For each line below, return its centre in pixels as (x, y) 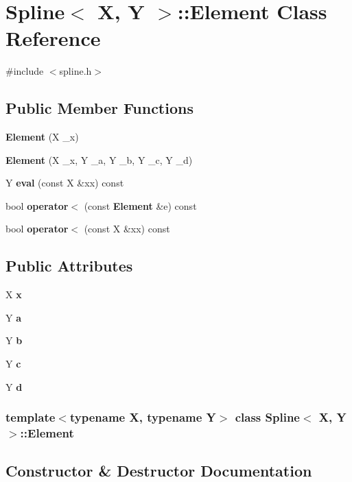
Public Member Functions (99, 108)
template (31, 417)
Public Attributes (69, 266)
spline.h (75, 71)
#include (25, 71)
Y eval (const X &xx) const (65, 183)
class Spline (267, 417)
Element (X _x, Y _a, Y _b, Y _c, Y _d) (99, 159)
